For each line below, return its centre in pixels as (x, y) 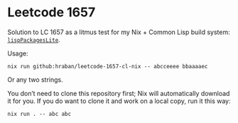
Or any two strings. (36, 80)
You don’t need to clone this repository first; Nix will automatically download (119, 93)
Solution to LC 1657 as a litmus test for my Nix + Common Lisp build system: (119, 32)
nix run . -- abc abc (39, 114)
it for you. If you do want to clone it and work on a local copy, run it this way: (119, 101)
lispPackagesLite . (34, 39)
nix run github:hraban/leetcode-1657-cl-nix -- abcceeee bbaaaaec (108, 66)
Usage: (18, 53)
